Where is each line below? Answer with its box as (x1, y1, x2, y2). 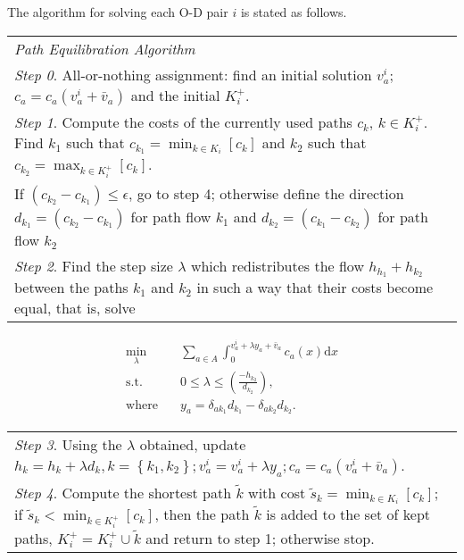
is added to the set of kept (266, 504, 431, 525)
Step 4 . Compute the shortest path (14, 481, 232, 503)
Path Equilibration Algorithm (14, 38, 195, 59)
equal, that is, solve (14, 297, 136, 319)
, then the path (154, 504, 250, 525)
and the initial (130, 84, 220, 105)
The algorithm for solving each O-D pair (7, 3, 228, 21)
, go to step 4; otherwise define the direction (128, 182, 404, 204)
